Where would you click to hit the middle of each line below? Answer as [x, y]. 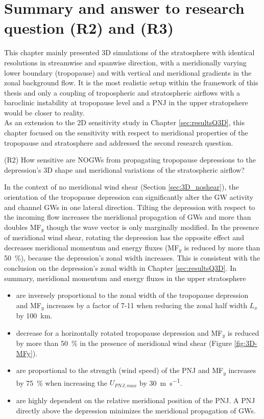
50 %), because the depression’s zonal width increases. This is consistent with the [132, 258]
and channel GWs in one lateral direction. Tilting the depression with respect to [130, 207]
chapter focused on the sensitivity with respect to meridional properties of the [126, 133]
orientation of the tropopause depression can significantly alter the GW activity [129, 197]
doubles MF [23, 227]
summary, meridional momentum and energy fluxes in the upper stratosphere [125, 278]
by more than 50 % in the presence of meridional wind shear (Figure [124, 343]
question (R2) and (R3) [89, 28]
